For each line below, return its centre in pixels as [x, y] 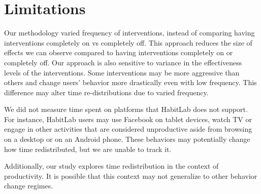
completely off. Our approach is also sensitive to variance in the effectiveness [123, 62]
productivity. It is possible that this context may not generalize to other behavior [131, 176]
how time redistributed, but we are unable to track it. [88, 149]
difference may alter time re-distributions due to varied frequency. [106, 92]
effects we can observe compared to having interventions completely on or [119, 52]
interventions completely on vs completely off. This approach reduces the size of [128, 42]
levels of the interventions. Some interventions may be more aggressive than [122, 72]
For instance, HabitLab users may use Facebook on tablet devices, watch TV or [128, 119]
